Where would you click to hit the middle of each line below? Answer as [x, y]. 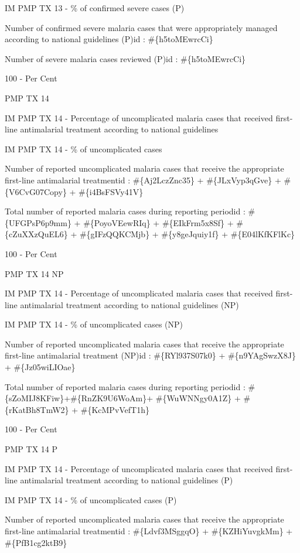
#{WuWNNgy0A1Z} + [198, 398]
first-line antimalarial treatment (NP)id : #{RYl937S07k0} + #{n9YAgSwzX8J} [151, 355]
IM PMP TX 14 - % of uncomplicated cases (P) [91, 499]
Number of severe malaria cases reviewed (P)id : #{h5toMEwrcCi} [125, 58]
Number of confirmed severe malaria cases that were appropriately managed [141, 27]
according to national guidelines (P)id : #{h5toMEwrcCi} [109, 39]
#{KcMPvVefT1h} [115, 409]
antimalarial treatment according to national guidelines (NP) [129, 304]
